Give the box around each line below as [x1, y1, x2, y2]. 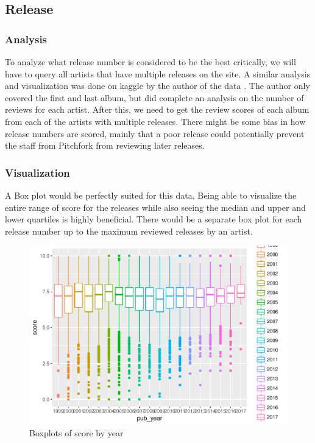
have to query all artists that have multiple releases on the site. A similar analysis [5, 67, 311, 80]
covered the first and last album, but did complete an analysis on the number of [5, 91, 304, 104]
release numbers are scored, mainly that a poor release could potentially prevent [5, 127, 305, 140]
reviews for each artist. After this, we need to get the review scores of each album [5, 103, 310, 116]
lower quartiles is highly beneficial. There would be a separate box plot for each [5, 213, 302, 225]
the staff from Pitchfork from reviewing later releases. [5, 139, 205, 152]
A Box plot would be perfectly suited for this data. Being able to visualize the [5, 188, 297, 201]
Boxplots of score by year [29, 427, 124, 439]
